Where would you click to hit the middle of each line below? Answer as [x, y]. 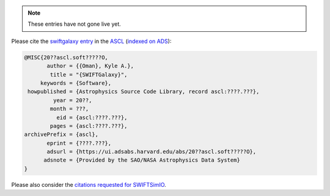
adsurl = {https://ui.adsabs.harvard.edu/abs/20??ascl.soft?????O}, [152, 152]
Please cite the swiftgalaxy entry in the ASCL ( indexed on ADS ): [91, 41]
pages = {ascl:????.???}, [89, 126]
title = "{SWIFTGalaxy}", [89, 74]
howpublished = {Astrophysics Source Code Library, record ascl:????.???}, [144, 92]
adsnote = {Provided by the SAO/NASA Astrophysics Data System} [142, 160]
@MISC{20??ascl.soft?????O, [66, 57]
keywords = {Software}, [76, 83]
